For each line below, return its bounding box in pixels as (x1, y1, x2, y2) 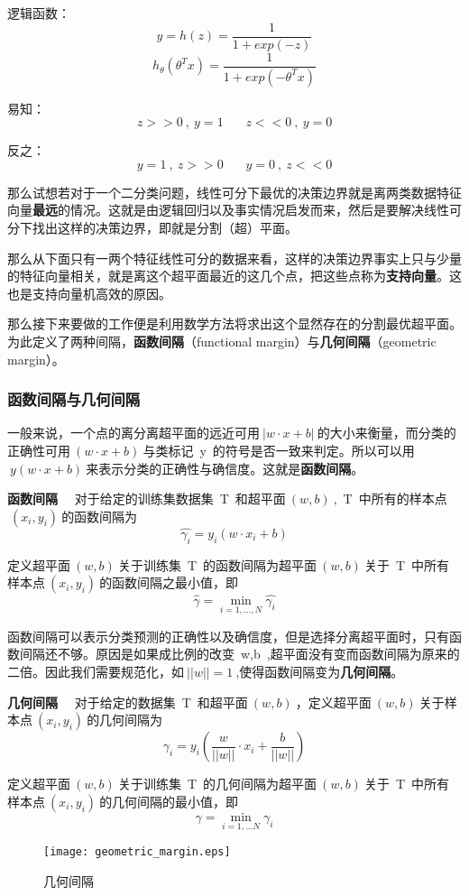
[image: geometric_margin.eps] (43, 845, 231, 858)
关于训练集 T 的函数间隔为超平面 (117, 555, 317, 574)
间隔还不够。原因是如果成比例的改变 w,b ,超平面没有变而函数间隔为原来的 (19, 644, 460, 663)
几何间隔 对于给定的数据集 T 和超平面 (7, 692, 248, 711)
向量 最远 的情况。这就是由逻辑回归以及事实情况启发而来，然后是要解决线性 (7, 200, 449, 219)
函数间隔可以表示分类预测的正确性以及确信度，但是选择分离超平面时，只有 (7, 626, 449, 645)
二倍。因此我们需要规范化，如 (7, 661, 184, 680)
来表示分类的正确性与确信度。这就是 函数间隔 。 (86, 458, 364, 477)
